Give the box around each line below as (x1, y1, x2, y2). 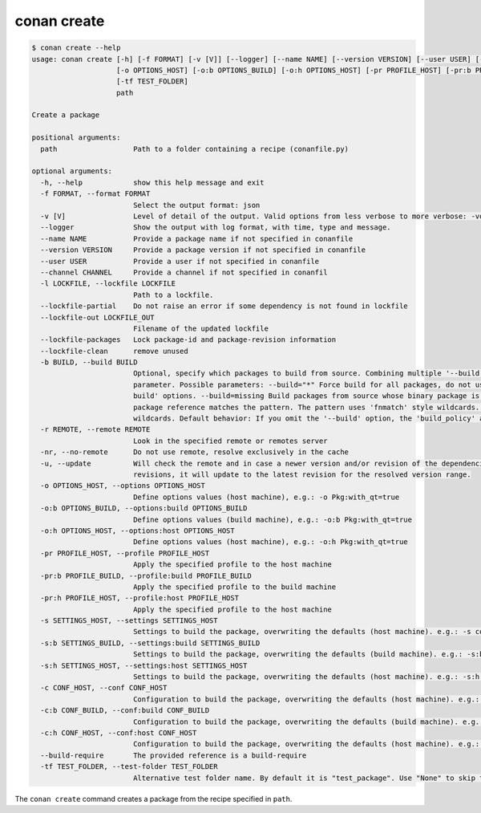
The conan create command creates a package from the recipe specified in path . (14, 794, 293, 803)
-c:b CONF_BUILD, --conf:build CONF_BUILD (40, 706, 210, 715)
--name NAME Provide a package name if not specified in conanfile (40, 234, 354, 243)
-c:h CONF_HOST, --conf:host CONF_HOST (40, 728, 197, 738)
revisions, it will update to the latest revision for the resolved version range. (132, 470, 472, 479)
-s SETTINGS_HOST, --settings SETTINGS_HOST (40, 616, 218, 625)
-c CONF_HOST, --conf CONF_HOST (40, 683, 168, 693)
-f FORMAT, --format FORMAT (40, 189, 151, 198)
